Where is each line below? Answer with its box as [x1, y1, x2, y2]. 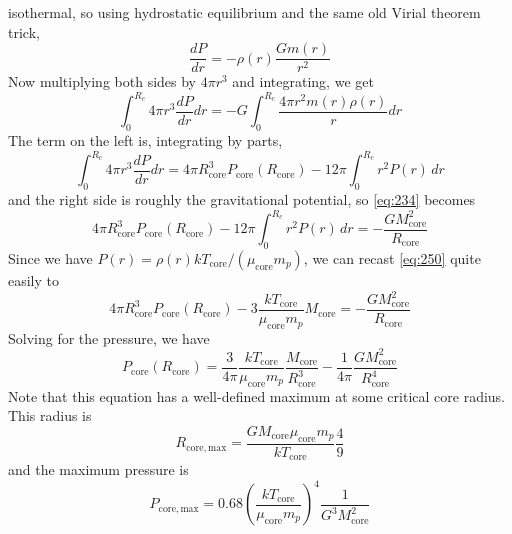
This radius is [8, 405, 92, 426]
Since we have [8, 247, 93, 268]
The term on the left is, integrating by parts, [8, 130, 283, 151]
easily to [8, 269, 60, 290]
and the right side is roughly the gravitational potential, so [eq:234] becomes [8, 189, 476, 210]
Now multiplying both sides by [8, 71, 197, 92]
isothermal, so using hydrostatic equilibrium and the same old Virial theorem [8, 2, 481, 22]
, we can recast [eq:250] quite [303, 247, 481, 268]
